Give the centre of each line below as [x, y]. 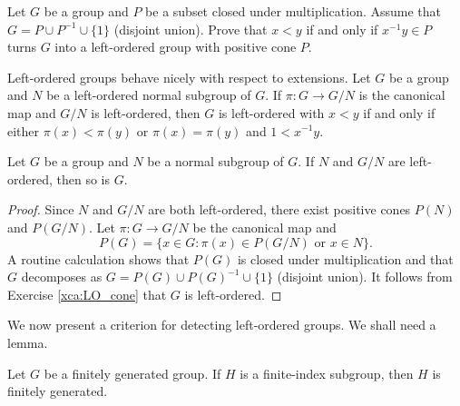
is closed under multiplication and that [345, 258]
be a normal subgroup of [215, 161]
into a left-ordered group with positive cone [176, 47]
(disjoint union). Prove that [191, 29]
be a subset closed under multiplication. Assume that [294, 11]
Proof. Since [41, 209]
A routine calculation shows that [98, 258]
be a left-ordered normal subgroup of [149, 95]
